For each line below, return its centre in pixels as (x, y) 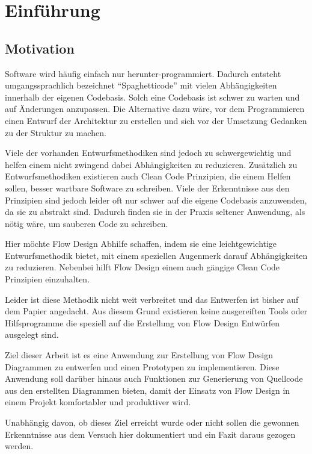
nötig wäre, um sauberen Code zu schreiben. (87, 223)
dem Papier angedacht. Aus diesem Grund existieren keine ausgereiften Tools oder (156, 311)
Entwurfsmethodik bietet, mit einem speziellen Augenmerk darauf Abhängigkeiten (156, 255)
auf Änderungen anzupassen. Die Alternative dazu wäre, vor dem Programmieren (155, 109)
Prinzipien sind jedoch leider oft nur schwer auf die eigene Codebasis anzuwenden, (156, 200)
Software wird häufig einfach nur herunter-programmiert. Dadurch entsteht (143, 73)
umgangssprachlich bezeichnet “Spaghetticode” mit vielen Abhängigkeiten (141, 85)
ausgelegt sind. (32, 334)
